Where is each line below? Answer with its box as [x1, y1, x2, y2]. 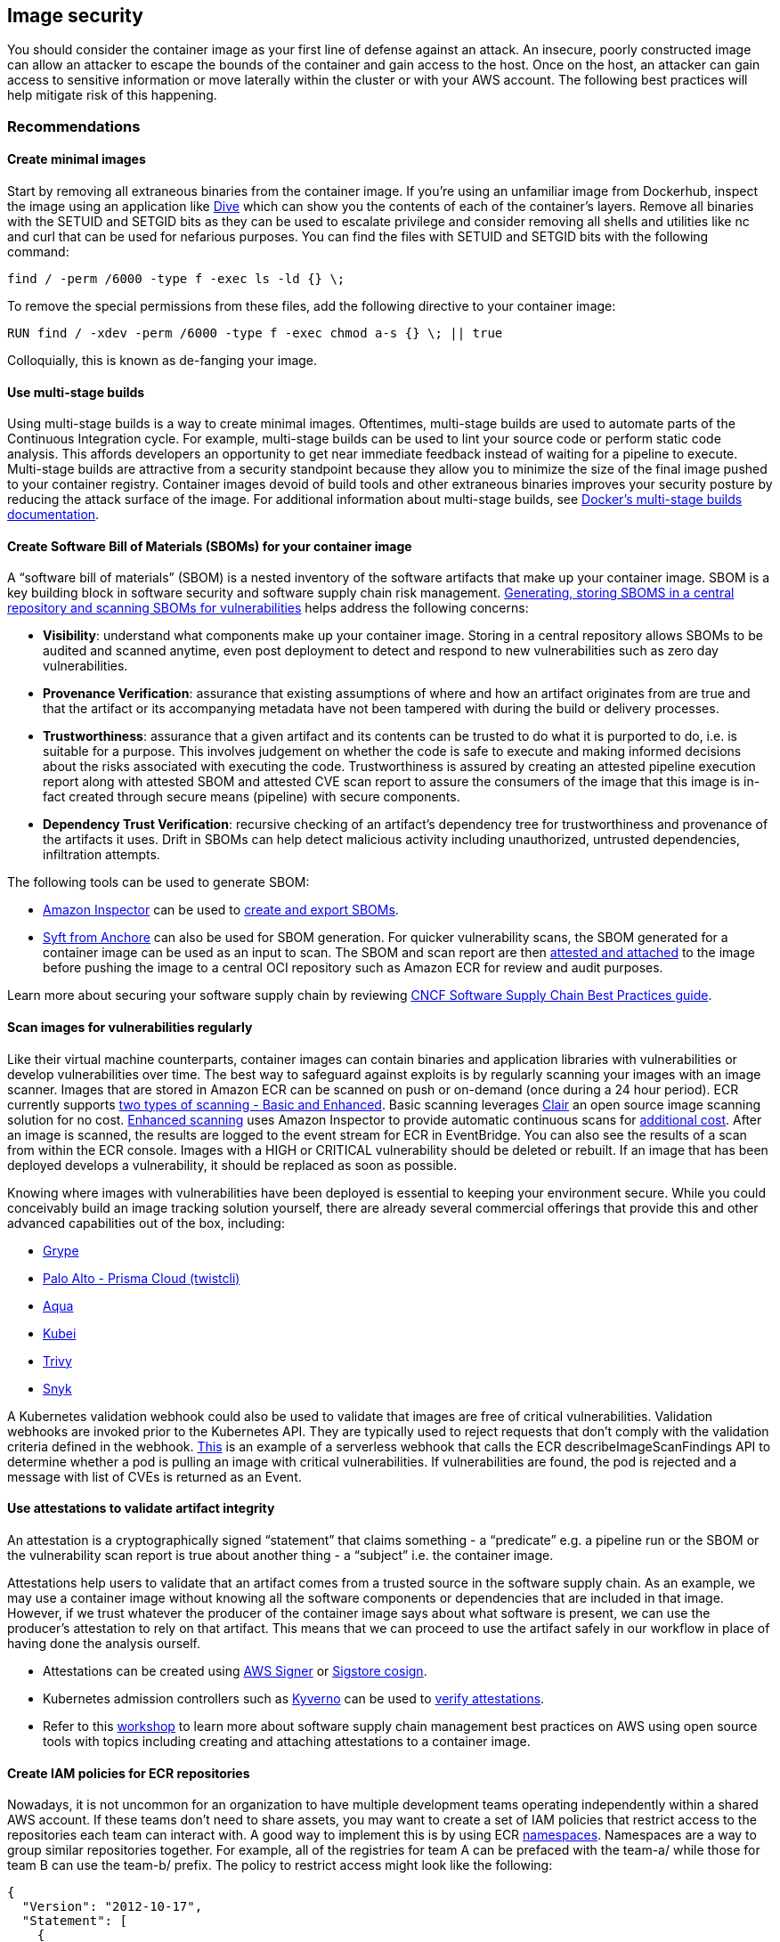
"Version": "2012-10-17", [21, 1899, 203, 1914]
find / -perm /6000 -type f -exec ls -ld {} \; [7, 272, 345, 287]
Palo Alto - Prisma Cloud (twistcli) [43, 1270, 240, 1286]
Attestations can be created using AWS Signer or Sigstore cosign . [43, 1662, 427, 1678]
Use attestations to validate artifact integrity [7, 1500, 275, 1516]
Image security [7, 4, 143, 27]
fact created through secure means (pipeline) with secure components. [43, 789, 460, 805]
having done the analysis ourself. [7, 1635, 201, 1651]
